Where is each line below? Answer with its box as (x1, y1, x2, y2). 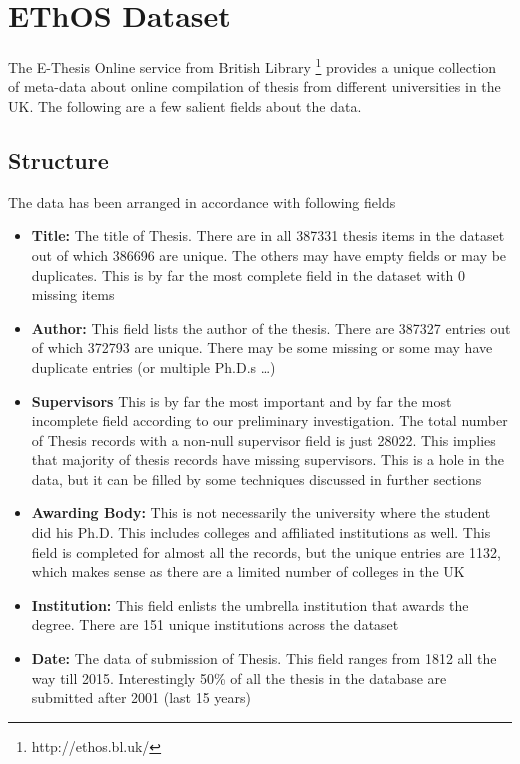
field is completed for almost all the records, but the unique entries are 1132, (31, 541, 501, 562)
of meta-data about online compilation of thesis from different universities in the (8, 76, 501, 97)
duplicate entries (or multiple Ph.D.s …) (31, 356, 276, 377)
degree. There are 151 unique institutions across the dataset (31, 614, 399, 635)
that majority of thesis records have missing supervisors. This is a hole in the (31, 449, 505, 470)
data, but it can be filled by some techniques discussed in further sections (31, 468, 482, 489)
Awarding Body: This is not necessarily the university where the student (31, 502, 491, 523)
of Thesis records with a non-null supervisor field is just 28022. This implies (31, 429, 496, 450)
